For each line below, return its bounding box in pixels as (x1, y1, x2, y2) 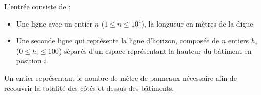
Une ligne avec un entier (16, 18, 92, 29)
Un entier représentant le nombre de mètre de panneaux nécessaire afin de (4, 72, 237, 83)
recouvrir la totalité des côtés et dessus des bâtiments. (4, 82, 174, 93)
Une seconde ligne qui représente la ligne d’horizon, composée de (16, 35, 219, 46)
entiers (228, 35, 249, 46)
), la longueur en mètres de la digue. (141, 18, 255, 29)
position (16, 55, 42, 66)
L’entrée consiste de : (4, 1, 71, 11)
